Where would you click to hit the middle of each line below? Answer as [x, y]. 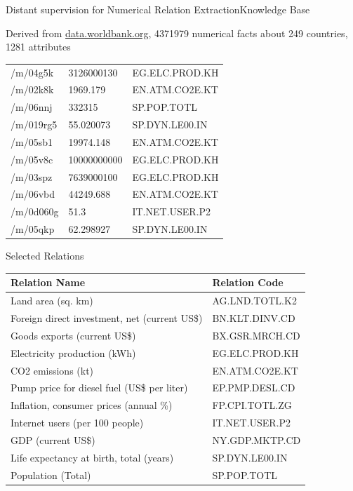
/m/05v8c [32, 159]
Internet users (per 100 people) [77, 423]
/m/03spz [32, 176]
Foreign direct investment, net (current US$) [107, 318]
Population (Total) [51, 475]
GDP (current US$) [53, 439]
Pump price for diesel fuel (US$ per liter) [99, 388]
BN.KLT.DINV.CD [254, 318]
